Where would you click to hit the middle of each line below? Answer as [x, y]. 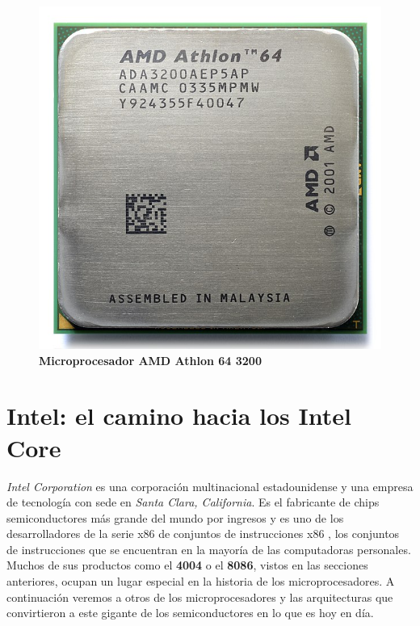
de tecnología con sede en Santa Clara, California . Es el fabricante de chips [193, 502]
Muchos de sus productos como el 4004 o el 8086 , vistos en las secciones [187, 565]
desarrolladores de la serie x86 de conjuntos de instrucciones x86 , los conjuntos [203, 534]
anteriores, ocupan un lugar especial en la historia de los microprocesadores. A [201, 581]
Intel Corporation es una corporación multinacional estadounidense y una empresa [210, 486]
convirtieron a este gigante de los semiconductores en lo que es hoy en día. [190, 613]
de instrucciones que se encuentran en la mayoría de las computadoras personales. [209, 549]
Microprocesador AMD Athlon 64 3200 [150, 360]
